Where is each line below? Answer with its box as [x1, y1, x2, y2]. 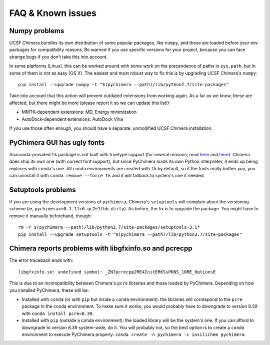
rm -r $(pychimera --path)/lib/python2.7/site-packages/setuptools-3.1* [18, 224, 200, 230]
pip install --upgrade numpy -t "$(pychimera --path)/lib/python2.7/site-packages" [18, 82, 229, 88]
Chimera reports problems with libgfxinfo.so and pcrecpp [9, 244, 192, 253]
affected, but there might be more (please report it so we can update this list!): [9, 100, 170, 106]
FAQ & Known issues [9, 8, 97, 19]
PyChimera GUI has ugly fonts [9, 138, 105, 147]
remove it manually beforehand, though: [9, 213, 92, 219]
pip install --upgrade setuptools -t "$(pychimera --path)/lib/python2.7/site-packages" [18, 231, 242, 237]
